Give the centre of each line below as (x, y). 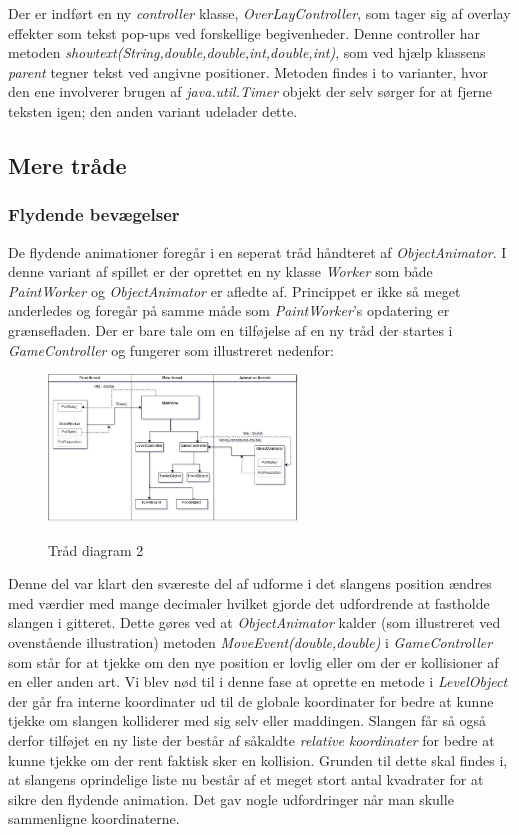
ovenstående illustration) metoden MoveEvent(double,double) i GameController (250, 641)
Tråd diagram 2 (96, 549)
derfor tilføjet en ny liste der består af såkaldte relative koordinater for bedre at (251, 739)
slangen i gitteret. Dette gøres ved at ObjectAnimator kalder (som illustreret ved (254, 622)
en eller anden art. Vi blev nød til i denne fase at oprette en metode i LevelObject (258, 681)
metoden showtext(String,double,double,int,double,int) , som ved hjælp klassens (247, 52)
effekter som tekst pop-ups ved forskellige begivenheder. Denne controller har (244, 32)
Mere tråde (67, 164)
